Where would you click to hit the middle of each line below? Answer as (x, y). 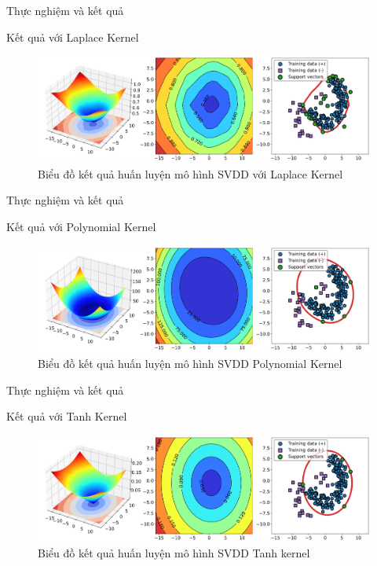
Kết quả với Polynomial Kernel (81, 226)
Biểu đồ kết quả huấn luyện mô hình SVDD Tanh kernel (174, 553)
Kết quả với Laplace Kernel (73, 37)
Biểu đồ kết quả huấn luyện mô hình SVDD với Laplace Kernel (190, 173)
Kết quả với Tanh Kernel (67, 416)
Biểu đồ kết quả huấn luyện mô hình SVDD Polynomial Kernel (190, 364)
